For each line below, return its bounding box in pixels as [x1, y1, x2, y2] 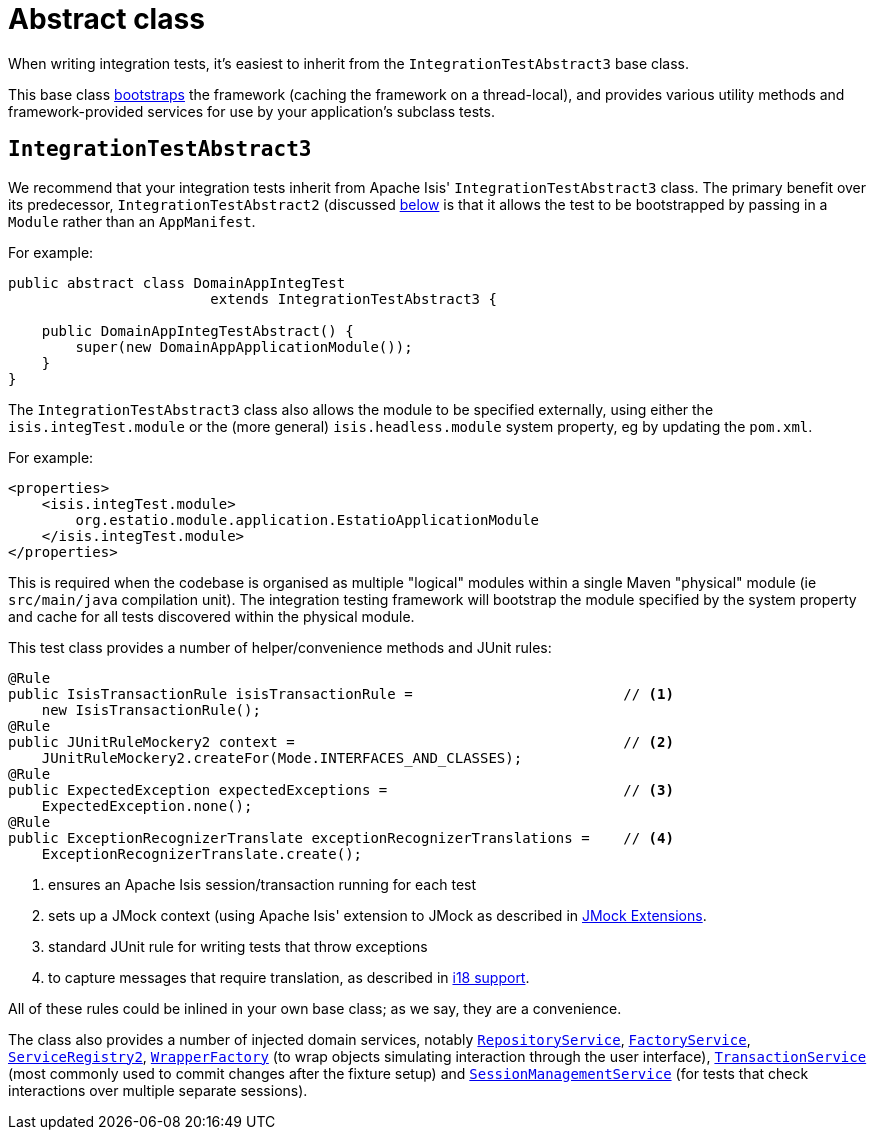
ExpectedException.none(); [41, 797, 253, 814]
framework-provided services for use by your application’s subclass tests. [8, 102, 495, 120]
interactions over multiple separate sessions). [8, 1081, 308, 1099]
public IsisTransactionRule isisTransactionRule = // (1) [8, 685, 674, 702]
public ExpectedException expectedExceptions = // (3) [8, 781, 674, 798]
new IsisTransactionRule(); [41, 701, 261, 718]
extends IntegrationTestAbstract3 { [210, 290, 497, 307]
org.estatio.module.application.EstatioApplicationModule [75, 511, 540, 528]
